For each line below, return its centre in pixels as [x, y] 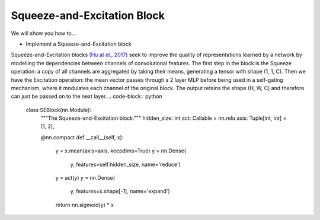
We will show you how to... [44, 33]
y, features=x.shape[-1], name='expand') [120, 191]
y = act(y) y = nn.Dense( [85, 178]
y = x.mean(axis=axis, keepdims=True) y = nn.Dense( [121, 151]
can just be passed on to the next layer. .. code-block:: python [87, 96]
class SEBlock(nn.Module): [59, 110]
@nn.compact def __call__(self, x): [82, 137]
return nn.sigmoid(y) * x [84, 205]
